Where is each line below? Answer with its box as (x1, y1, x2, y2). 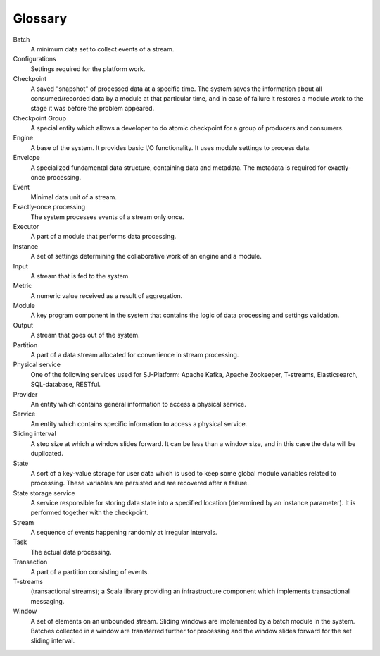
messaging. (30, 597, 65, 605)
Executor (13, 222, 39, 230)
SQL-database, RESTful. (30, 380, 101, 389)
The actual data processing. (30, 547, 112, 556)
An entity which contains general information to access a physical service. (30, 400, 246, 408)
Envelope (13, 154, 40, 162)
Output (13, 321, 33, 329)
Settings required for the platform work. (30, 64, 146, 73)
